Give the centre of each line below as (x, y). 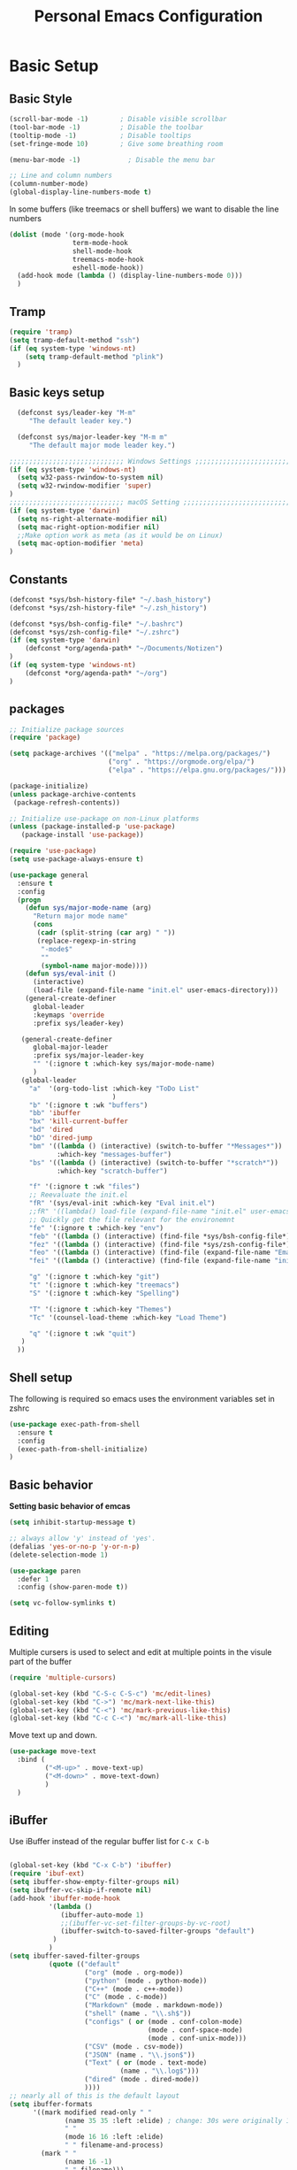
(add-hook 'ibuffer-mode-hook (65, 1898)
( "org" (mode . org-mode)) (134, 1972)
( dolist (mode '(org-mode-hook (67, 235)
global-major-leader (70, 1047)
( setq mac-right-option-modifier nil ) (89, 527)
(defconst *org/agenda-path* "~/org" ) (96, 673)
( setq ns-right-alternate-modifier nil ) (92, 519)
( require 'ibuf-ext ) (47, 1874)
